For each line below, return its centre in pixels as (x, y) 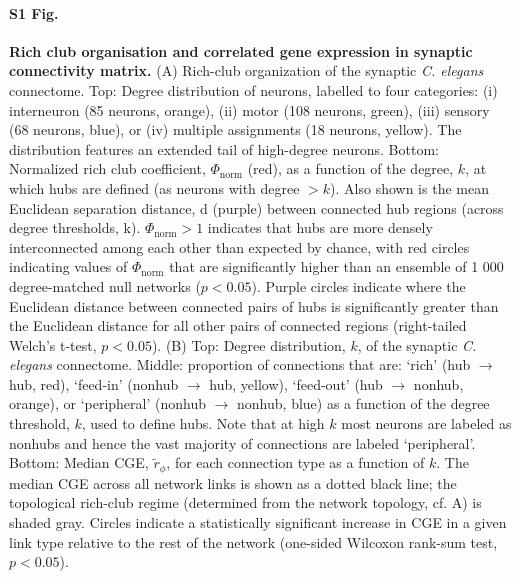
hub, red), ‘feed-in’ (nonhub (94, 383)
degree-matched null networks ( (105, 285)
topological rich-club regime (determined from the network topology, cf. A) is (245, 502)
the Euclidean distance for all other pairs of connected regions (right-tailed (238, 325)
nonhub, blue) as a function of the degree (363, 403)
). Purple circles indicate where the (358, 285)
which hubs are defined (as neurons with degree (154, 187)
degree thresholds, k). (75, 227)
